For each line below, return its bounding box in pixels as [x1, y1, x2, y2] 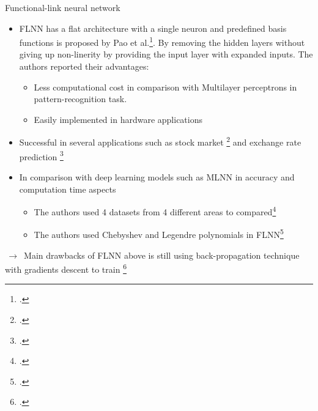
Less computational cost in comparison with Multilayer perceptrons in [34, 80, 297, 93]
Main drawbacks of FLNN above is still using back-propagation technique [24, 248, 300, 261]
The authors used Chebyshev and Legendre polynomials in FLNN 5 [34, 226, 284, 240]
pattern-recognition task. [34, 92, 127, 105]
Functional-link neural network [5, 1, 120, 13]
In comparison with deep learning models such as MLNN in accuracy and [19, 170, 295, 183]
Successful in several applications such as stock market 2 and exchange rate [19, 134, 301, 149]
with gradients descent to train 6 [5, 261, 127, 275]
